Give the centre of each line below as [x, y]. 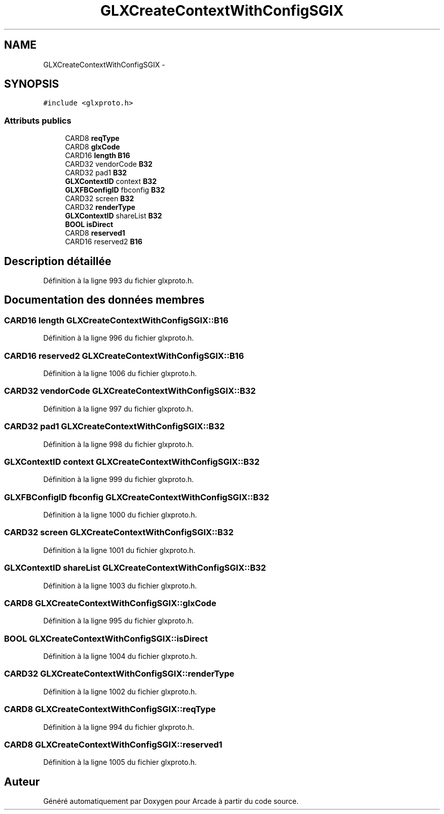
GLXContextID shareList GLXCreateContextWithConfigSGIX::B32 [135, 568]
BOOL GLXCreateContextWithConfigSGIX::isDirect [106, 638]
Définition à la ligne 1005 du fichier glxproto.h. [120, 762]
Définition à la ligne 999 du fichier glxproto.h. [119, 479]
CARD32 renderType [100, 207]
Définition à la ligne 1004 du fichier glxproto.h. [120, 656]
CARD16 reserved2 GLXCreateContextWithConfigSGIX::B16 [124, 356]
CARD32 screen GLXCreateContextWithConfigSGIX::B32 [119, 532]
